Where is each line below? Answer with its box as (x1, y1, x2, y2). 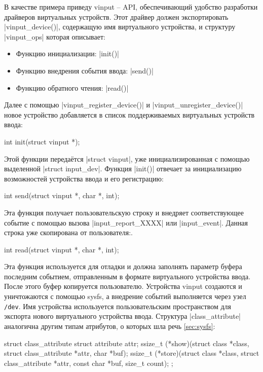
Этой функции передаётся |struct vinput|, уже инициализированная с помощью (4, 153, 250, 164)
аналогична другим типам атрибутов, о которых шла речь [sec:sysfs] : (4, 320, 215, 331)
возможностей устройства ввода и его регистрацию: (4, 173, 164, 183)
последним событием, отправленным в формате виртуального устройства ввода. (4, 271, 251, 281)
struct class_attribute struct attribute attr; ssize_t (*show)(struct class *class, (4, 338, 249, 348)
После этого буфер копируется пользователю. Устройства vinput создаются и (4, 281, 242, 291)
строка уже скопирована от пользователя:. (4, 227, 133, 238)
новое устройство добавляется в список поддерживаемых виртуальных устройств (4, 109, 255, 120)
